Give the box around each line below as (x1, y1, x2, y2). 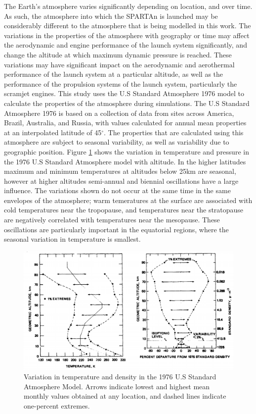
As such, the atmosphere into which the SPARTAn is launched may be (4, 10, 218, 21)
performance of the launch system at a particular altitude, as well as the (4, 69, 223, 79)
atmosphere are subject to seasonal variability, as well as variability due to (4, 137, 229, 147)
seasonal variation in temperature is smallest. (4, 234, 141, 244)
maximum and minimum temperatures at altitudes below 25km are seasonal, (4, 166, 236, 176)
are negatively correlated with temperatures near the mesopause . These (4, 214, 220, 225)
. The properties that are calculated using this (104, 127, 244, 137)
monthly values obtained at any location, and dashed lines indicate (24, 391, 226, 401)
